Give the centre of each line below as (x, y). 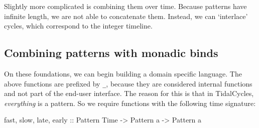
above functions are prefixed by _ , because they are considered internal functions (128, 83)
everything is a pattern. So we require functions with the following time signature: (130, 103)
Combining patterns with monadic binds (111, 53)
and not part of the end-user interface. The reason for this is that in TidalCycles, (129, 93)
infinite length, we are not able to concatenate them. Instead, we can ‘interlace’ (126, 16)
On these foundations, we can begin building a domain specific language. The (123, 73)
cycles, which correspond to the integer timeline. (78, 26)
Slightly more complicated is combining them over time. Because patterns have (125, 6)
